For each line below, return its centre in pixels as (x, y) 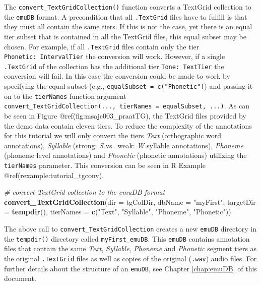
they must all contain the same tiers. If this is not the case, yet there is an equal (128, 26)
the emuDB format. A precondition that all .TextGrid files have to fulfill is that (126, 16)
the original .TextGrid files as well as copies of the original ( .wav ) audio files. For (130, 258)
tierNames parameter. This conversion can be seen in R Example (105, 165)
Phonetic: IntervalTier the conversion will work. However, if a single (115, 56)
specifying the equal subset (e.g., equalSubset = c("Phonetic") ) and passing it (128, 86)
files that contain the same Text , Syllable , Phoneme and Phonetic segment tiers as (130, 248)
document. (20, 278)
